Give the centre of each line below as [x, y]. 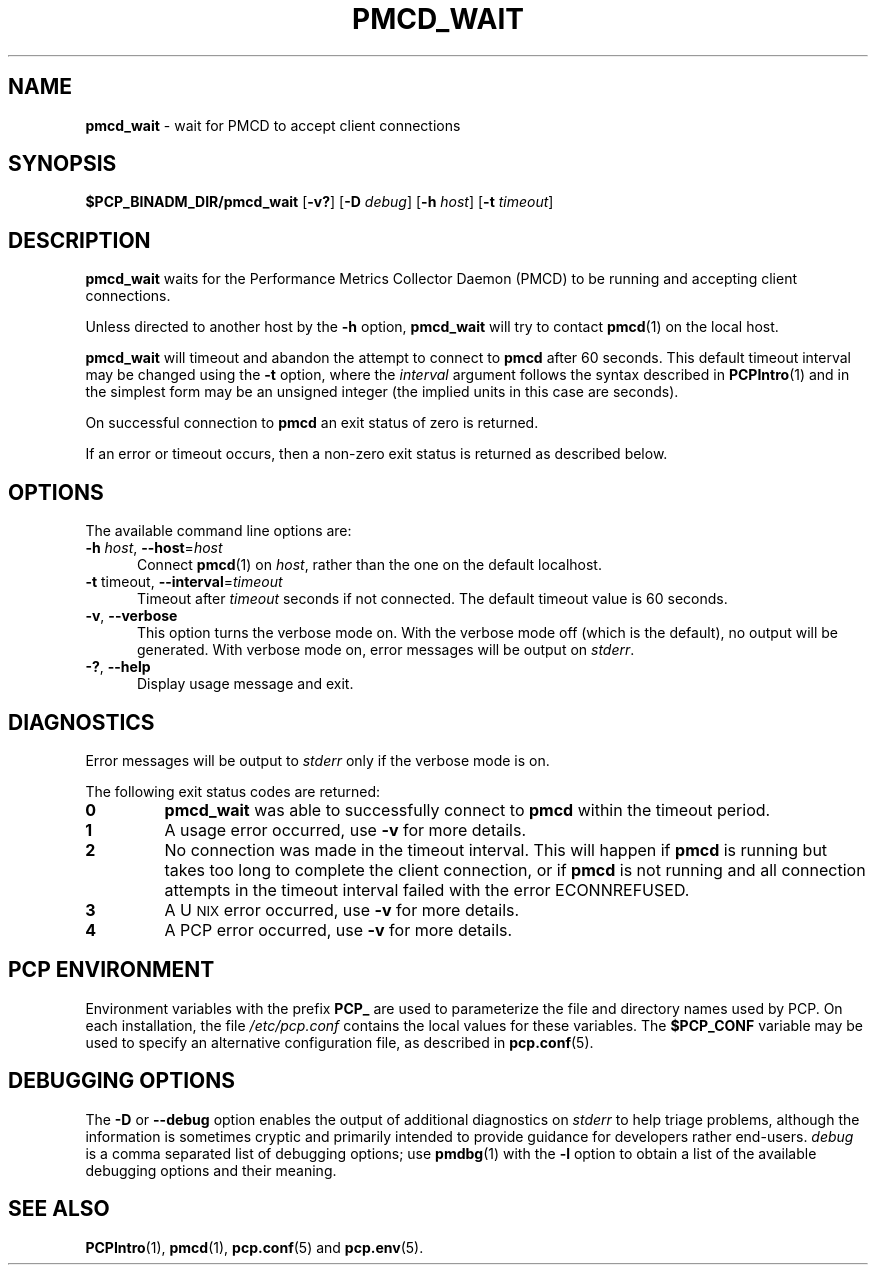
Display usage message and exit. [245, 684]
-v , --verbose [131, 616]
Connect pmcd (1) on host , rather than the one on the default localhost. [369, 565]
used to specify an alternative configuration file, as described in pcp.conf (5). [339, 1042]
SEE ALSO [59, 1209]
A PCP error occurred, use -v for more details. [338, 929]
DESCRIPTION [79, 240]
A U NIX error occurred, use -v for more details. [342, 909]
